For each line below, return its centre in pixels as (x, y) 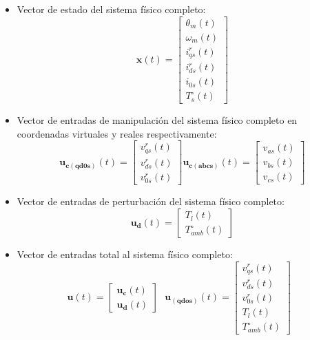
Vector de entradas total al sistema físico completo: (125, 254)
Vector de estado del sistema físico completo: (111, 9)
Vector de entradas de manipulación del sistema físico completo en (157, 120)
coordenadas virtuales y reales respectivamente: (117, 133)
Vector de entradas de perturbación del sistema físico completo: (151, 201)
